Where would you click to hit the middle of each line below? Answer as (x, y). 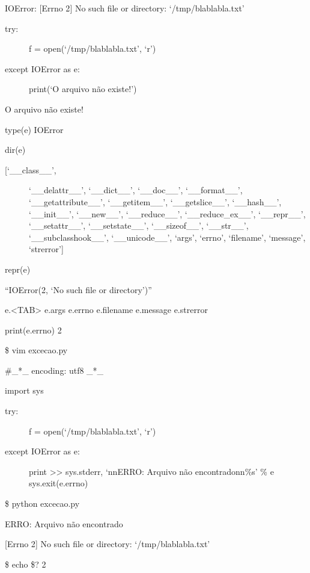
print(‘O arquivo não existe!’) (83, 89)
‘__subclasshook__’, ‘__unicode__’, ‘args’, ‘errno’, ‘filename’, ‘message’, (167, 237)
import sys (24, 390)
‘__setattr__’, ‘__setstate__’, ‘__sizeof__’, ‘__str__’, (139, 225)
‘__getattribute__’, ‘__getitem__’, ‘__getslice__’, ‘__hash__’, (155, 201)
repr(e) (18, 269)
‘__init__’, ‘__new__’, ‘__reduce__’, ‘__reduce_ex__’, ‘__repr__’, (167, 213)
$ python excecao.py (42, 503)
